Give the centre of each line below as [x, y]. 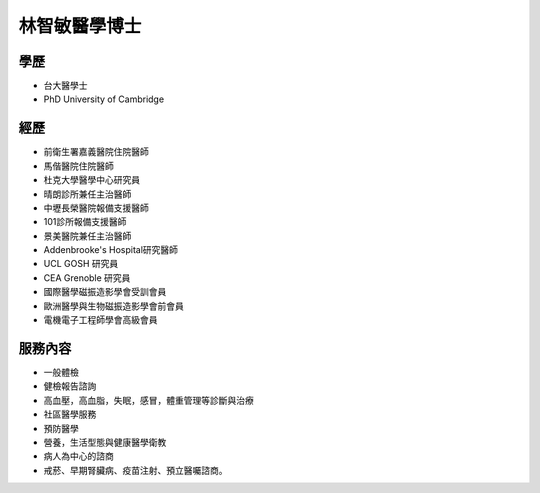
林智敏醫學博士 [80, 26]
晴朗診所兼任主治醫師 [87, 194]
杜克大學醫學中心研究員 [91, 180]
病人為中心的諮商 [78, 456]
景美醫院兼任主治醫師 [87, 236]
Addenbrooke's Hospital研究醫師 [111, 250]
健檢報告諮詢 [70, 386]
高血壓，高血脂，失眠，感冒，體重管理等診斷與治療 [148, 400]
